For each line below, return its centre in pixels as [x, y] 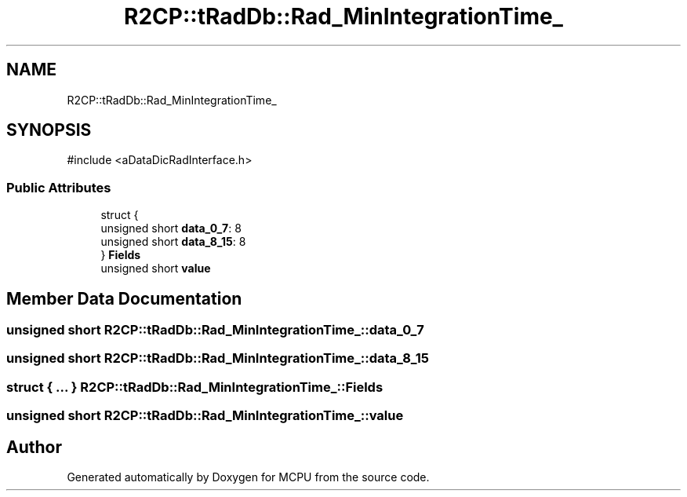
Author [34, 447]
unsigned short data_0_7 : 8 [171, 228]
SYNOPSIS [49, 130]
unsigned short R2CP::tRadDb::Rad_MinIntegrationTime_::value [205, 416]
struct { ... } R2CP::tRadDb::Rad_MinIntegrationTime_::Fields [195, 387]
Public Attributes [59, 187]
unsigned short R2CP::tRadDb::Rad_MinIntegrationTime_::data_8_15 [218, 358]
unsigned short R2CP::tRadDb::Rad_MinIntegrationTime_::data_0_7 [215, 330]
